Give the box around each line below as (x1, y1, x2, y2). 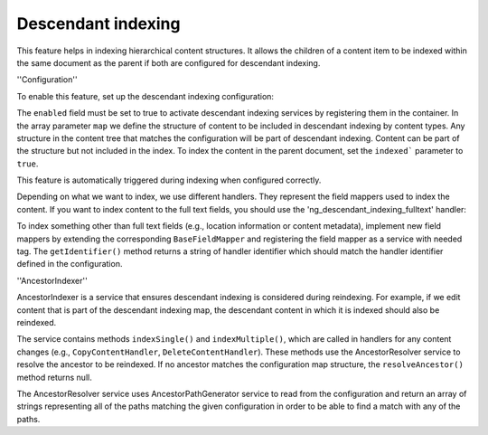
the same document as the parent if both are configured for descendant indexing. (16, 57, 321, 68)
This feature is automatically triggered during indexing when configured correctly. (16, 175, 322, 185)
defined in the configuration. (16, 259, 123, 270)
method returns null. (16, 372, 92, 383)
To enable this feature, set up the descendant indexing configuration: (16, 90, 275, 101)
